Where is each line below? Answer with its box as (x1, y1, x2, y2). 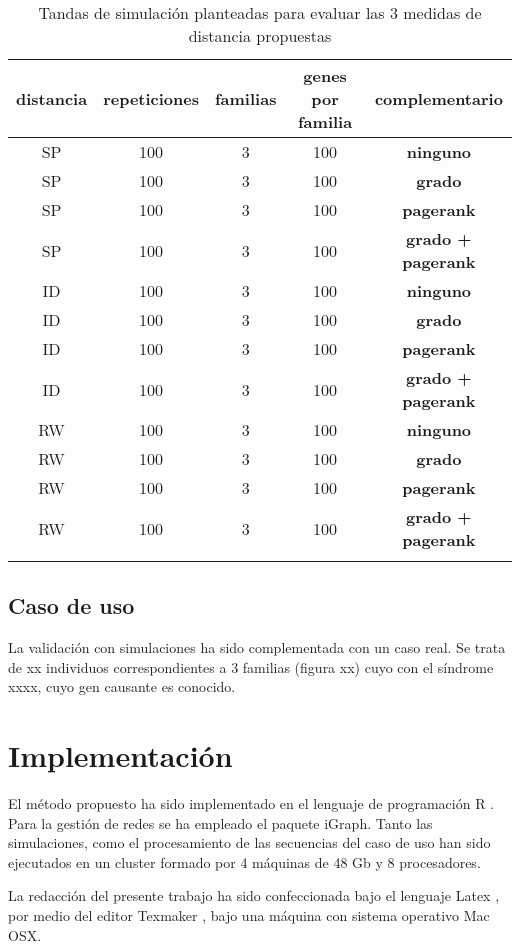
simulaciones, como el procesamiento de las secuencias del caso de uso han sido (8, 832, 491, 853)
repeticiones (103, 87, 199, 110)
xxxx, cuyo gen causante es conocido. (8, 676, 236, 697)
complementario (374, 87, 503, 110)
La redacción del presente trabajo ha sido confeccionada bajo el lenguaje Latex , (8, 885, 500, 906)
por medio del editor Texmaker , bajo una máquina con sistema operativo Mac (8, 905, 490, 926)
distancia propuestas (188, 24, 332, 47)
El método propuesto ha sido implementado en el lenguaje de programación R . (8, 793, 495, 814)
